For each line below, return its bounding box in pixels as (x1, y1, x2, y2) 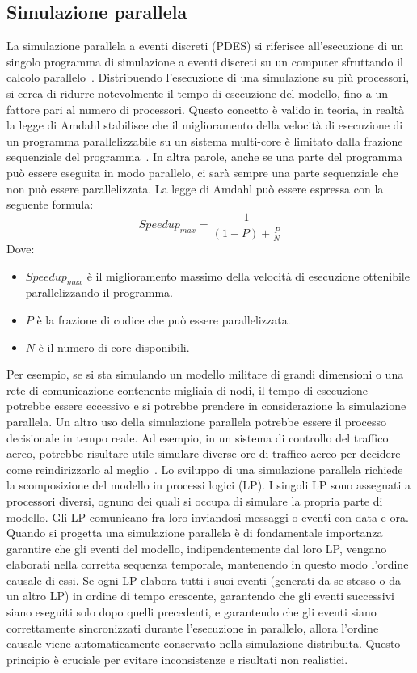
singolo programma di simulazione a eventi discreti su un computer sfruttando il (6, 53, 403, 70)
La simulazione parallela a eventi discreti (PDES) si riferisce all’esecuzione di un (6, 37, 404, 54)
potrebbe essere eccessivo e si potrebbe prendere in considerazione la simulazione (6, 397, 406, 414)
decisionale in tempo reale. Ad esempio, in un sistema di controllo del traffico (6, 429, 389, 446)
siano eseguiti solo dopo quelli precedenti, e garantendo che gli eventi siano (6, 603, 377, 620)
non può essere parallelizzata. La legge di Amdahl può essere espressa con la (6, 180, 384, 197)
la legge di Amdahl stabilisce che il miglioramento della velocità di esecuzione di (6, 116, 403, 133)
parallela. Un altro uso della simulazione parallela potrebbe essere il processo (6, 413, 387, 430)
